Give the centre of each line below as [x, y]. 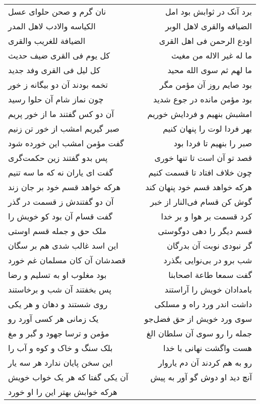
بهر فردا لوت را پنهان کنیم [208, 128]
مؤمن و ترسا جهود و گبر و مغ [59, 333]
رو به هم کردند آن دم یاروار [205, 362]
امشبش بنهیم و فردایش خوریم [200, 114]
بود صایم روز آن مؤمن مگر [206, 84]
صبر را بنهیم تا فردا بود [213, 143]
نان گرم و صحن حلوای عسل [57, 11]
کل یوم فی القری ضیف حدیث [59, 55]
